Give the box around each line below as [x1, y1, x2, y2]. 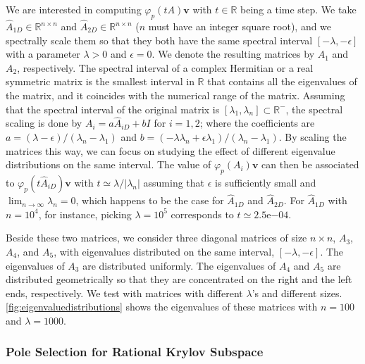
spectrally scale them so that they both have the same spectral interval [6, 32, 313, 47]
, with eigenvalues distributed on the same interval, [54, 244, 275, 258]
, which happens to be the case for [75, 193, 224, 208]
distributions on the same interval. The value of [6, 157, 211, 172]
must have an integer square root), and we [148, 19, 332, 34]
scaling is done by [6, 115, 82, 130]
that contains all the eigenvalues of [207, 74, 357, 89]
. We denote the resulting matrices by [151, 46, 315, 61]
